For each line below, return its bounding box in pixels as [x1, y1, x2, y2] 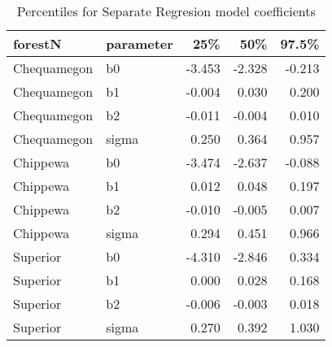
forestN [13, 34, 62, 53]
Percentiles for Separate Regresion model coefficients [16, 2, 316, 20]
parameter [106, 34, 173, 53]
